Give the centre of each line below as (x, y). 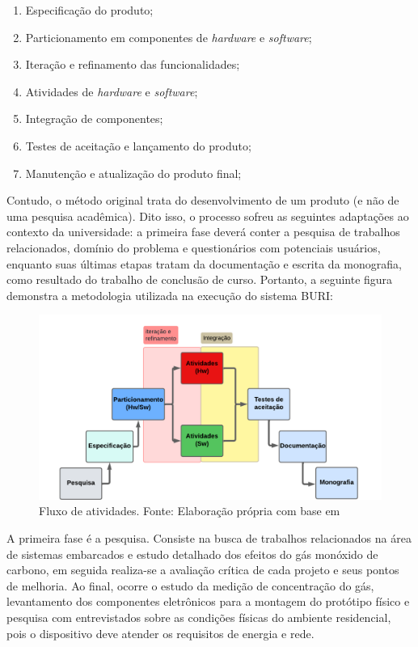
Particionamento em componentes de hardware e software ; (169, 37)
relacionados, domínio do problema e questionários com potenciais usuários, (194, 247)
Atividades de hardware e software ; (112, 91)
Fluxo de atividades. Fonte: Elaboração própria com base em (190, 511)
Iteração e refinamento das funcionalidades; (133, 64)
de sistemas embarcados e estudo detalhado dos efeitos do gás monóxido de (192, 554)
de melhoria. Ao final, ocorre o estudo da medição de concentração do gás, (190, 585)
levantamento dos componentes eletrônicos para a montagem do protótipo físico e (208, 601)
